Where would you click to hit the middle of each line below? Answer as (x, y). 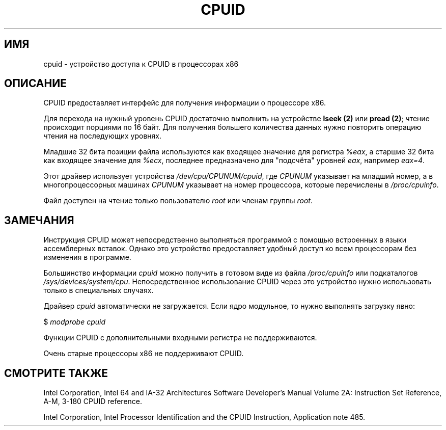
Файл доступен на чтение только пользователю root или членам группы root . (178, 201)
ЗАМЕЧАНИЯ (39, 220)
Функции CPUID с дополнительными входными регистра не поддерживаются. (180, 338)
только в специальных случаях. (99, 290)
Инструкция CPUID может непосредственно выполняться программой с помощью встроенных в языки (225, 240)
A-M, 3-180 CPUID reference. (93, 401)
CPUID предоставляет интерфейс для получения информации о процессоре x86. (185, 103)
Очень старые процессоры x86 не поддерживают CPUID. (144, 354)
